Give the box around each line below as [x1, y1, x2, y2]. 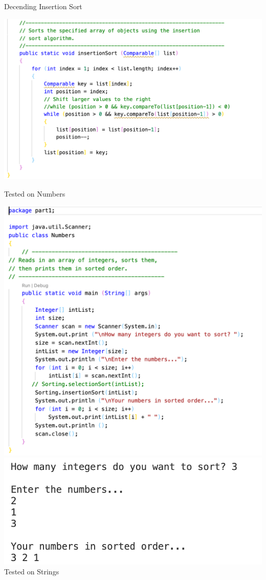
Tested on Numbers [4, 188, 65, 199]
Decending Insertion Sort [4, 1, 82, 11]
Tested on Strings [4, 566, 59, 577]
